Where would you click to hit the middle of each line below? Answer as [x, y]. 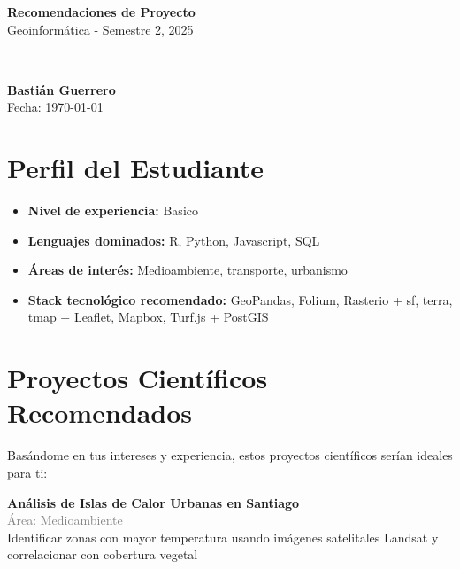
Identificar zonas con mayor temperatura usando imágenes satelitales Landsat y [223, 537]
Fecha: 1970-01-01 [55, 107]
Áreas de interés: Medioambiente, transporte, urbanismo [188, 270]
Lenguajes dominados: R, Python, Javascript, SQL [174, 240]
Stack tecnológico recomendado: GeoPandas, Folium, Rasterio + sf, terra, [240, 299]
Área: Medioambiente [65, 520]
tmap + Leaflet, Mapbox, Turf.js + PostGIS [148, 317]
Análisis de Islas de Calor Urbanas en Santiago [153, 502]
